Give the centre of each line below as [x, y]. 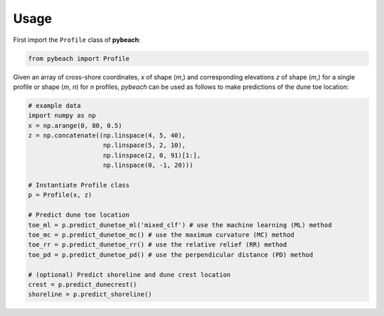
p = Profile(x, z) [60, 195]
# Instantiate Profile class [79, 185]
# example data [54, 105]
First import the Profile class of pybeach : [77, 40]
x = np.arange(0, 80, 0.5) [75, 125]
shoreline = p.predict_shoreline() [90, 294]
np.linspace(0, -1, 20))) [148, 165]
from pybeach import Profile [79, 58]
